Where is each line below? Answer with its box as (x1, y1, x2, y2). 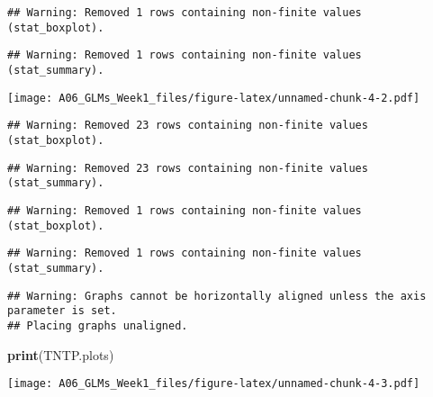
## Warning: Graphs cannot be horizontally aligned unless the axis (7, 289, 427, 302)
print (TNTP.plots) (7, 345, 114, 364)
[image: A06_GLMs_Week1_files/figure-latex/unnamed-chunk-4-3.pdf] (7, 377, 420, 391)
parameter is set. (7, 304, 117, 318)
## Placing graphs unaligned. (7, 319, 188, 332)
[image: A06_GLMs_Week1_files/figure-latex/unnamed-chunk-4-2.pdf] (7, 91, 420, 104)
